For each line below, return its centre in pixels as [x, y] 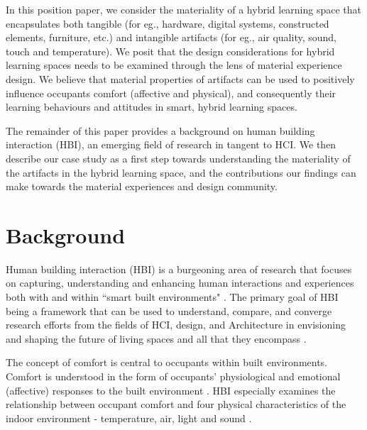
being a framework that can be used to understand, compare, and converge [169, 310]
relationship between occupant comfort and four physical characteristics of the [176, 404]
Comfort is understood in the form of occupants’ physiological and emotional [173, 376]
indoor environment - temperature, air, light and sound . [129, 418]
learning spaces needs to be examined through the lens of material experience [174, 65]
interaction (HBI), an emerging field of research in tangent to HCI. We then [171, 144]
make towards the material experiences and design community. [142, 186]
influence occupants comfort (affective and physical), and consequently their [171, 93]
